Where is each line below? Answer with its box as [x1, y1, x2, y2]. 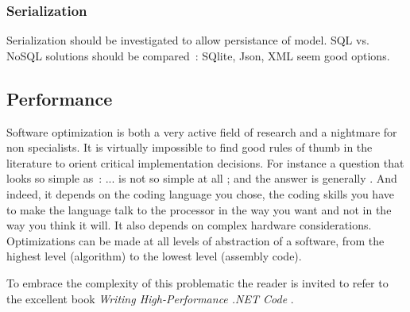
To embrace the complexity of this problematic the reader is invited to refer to [6, 274, 389, 291]
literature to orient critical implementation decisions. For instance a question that [6, 154, 404, 171]
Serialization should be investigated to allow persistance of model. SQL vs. [6, 32, 369, 48]
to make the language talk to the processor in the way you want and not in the [6, 201, 392, 218]
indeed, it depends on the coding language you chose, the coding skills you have [6, 185, 394, 202]
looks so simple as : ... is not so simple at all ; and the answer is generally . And [6, 170, 397, 187]
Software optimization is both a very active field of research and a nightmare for [6, 123, 397, 140]
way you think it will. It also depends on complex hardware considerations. [6, 217, 372, 233]
